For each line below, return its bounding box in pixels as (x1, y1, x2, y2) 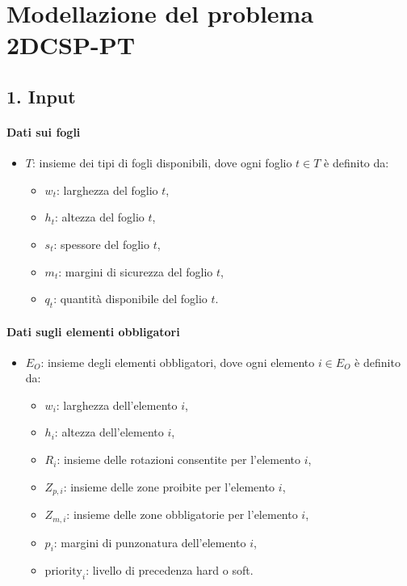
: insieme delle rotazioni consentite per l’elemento (57, 451, 300, 468)
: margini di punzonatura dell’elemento (53, 533, 246, 550)
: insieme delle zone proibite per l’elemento (63, 478, 275, 495)
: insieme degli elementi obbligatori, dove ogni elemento (40, 353, 315, 370)
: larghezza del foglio (56, 181, 158, 198)
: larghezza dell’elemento (56, 396, 178, 413)
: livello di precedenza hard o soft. (86, 562, 254, 579)
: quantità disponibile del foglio (53, 290, 208, 307)
